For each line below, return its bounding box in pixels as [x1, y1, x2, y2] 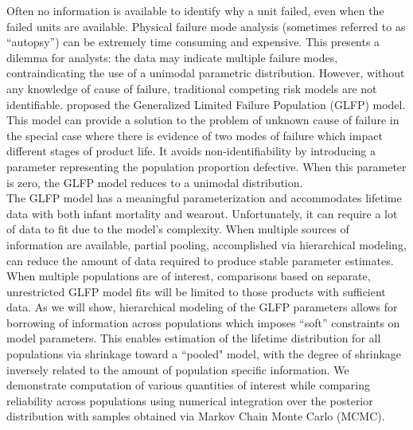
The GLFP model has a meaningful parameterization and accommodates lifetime [6, 190, 402, 206]
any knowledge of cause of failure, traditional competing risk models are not [6, 80, 377, 96]
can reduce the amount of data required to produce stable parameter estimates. [6, 252, 394, 268]
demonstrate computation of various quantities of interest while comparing [6, 377, 371, 393]
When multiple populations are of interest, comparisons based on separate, [6, 268, 371, 284]
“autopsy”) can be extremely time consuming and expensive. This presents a [6, 33, 380, 50]
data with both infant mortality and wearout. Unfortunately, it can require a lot [6, 205, 398, 221]
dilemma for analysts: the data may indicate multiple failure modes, [6, 49, 338, 65]
